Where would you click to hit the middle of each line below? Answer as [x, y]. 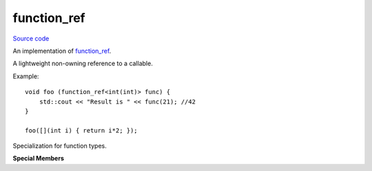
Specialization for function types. [60, 146]
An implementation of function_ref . [62, 51]
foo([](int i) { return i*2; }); [81, 130]
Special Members [39, 159]
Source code [31, 38]
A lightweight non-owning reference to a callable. [83, 64]
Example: [26, 76]
